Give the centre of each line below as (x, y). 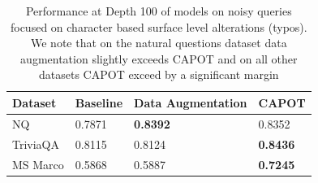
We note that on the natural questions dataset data (159, 43)
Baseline (99, 102)
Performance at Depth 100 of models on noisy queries (159, 11)
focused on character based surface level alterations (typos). (159, 26)
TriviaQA (36, 144)
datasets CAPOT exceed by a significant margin (159, 74)
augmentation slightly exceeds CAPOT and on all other (159, 58)
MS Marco (38, 164)
